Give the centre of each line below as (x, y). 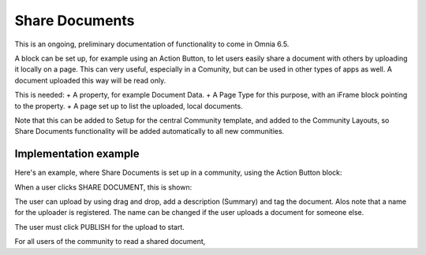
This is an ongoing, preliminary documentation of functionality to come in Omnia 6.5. (152, 44)
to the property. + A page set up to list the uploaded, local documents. (129, 105)
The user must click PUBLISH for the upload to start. (100, 227)
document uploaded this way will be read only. (90, 80)
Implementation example (77, 154)
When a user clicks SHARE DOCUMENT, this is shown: (103, 187)
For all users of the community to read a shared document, (110, 242)
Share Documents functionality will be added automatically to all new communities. (149, 131)
